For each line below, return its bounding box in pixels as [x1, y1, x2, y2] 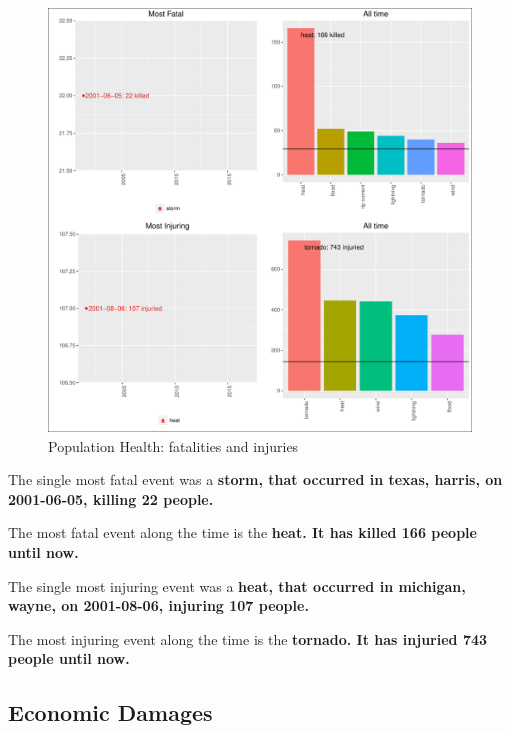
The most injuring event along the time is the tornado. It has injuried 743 [8, 628, 488, 649]
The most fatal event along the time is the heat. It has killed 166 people [8, 522, 477, 543]
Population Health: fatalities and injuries [48, 435, 299, 456]
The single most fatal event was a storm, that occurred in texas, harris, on [8, 469, 503, 490]
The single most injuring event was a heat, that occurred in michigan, [8, 575, 466, 596]
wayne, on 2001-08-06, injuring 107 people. [8, 595, 309, 616]
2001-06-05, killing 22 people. [8, 488, 214, 509]
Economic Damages [8, 697, 213, 728]
